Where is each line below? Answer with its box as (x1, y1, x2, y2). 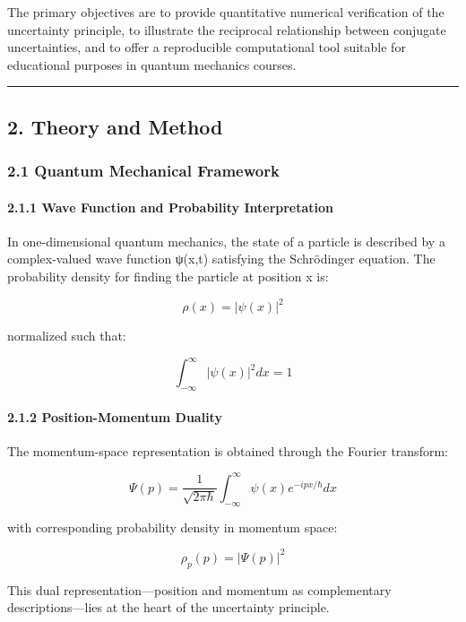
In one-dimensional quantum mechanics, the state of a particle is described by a (7, 231, 445, 250)
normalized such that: (7, 326, 126, 345)
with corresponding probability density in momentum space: (7, 517, 338, 536)
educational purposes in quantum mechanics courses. (7, 55, 297, 73)
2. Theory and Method (7, 112, 223, 140)
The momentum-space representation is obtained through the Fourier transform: (7, 441, 448, 460)
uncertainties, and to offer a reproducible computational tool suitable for (7, 38, 406, 56)
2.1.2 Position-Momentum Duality (7, 407, 222, 426)
